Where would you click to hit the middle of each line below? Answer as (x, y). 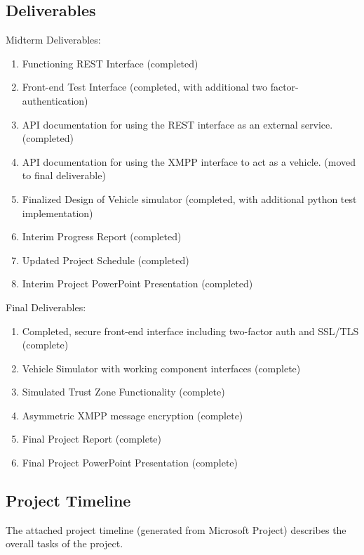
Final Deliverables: (46, 307)
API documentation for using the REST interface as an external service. (177, 124)
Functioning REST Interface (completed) (110, 63)
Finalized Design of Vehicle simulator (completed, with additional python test (189, 198)
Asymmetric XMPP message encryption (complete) (133, 415)
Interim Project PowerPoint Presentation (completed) (137, 283)
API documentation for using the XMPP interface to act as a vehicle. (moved (189, 161)
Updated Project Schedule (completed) (106, 260)
